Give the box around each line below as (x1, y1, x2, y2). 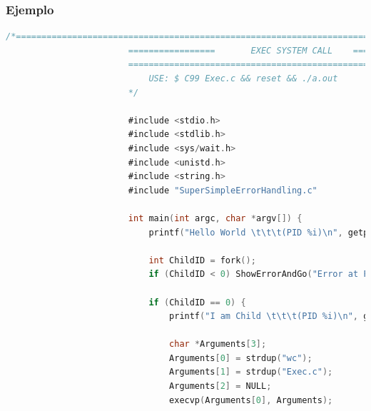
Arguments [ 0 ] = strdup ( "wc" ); (169, 352, 312, 363)
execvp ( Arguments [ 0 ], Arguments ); (169, 395, 333, 405)
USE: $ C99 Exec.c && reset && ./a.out (148, 73, 338, 83)
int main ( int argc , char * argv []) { (128, 213, 303, 223)
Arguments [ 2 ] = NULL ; (169, 381, 272, 392)
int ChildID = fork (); (148, 255, 256, 265)
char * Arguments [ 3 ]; (169, 339, 267, 350)
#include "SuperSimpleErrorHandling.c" (128, 185, 317, 196)
